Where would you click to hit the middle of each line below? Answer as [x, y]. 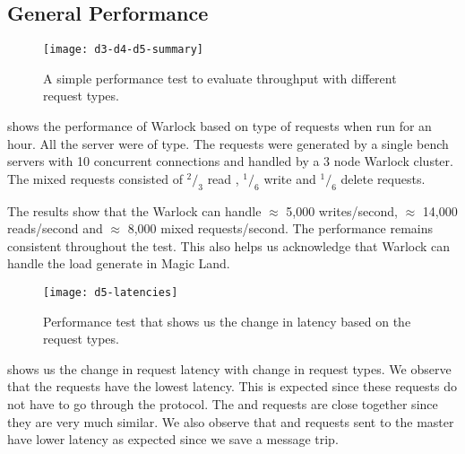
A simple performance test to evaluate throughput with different [220, 78]
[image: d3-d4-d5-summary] [123, 50]
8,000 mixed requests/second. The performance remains [280, 228]
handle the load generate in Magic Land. [119, 263]
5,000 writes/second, [342, 210]
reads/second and [55, 228]
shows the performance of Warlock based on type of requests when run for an [220, 126]
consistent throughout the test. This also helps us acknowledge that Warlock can [229, 245]
